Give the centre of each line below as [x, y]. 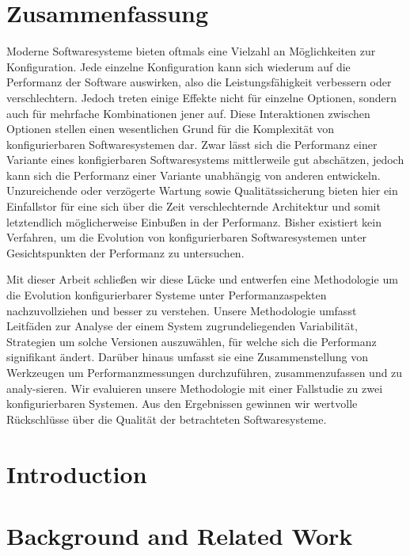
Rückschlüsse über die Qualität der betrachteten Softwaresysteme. [167, 419]
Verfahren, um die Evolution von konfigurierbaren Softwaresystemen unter [186, 237]
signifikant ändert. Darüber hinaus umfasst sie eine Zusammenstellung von [188, 357]
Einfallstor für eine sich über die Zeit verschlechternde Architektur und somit [194, 206]
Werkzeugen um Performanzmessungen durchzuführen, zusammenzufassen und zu [205, 372]
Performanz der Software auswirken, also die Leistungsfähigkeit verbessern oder [199, 82]
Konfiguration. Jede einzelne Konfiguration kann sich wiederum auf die [178, 66]
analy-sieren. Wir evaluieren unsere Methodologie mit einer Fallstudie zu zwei [195, 388]
